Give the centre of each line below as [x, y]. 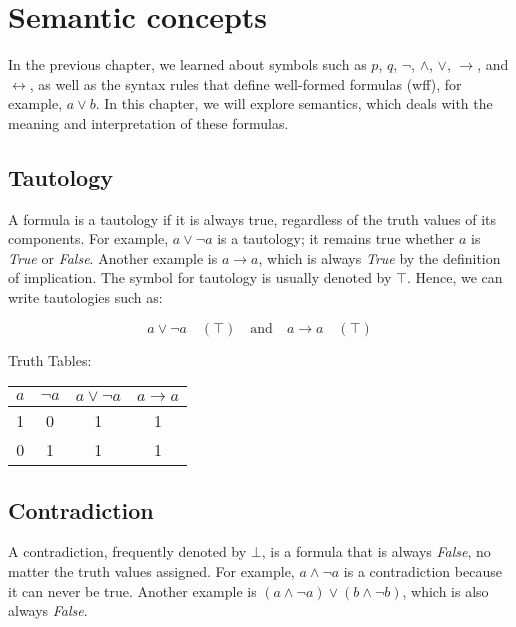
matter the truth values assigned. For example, [151, 571]
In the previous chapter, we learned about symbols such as [187, 64]
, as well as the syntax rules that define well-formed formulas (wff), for [245, 83]
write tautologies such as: [85, 297]
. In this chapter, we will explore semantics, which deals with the [294, 103]
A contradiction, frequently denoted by [127, 551]
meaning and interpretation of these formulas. [148, 122]
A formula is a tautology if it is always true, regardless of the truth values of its [252, 218]
